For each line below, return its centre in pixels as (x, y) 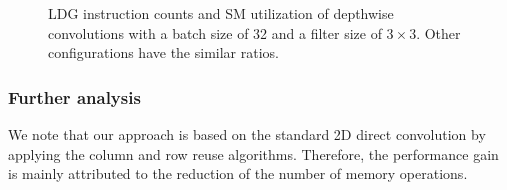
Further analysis (74, 96)
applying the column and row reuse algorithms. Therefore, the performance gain (253, 153)
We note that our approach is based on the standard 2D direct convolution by (247, 134)
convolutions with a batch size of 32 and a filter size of (215, 32)
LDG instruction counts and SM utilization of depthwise (221, 13)
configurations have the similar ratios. (163, 52)
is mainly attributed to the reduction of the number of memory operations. (238, 173)
